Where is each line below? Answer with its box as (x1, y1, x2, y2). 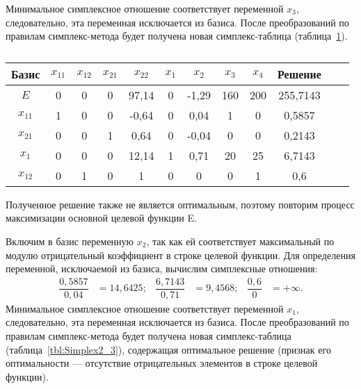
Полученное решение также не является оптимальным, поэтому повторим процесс (6, 197, 355, 211)
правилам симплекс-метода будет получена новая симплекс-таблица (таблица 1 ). (6, 28, 348, 43)
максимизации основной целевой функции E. (6, 210, 197, 225)
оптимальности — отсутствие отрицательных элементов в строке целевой (6, 356, 318, 370)
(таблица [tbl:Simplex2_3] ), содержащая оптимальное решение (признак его (6, 342, 331, 356)
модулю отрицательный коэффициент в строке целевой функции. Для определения (6, 247, 355, 262)
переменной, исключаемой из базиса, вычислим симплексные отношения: (6, 261, 318, 276)
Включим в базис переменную (6, 233, 134, 248)
